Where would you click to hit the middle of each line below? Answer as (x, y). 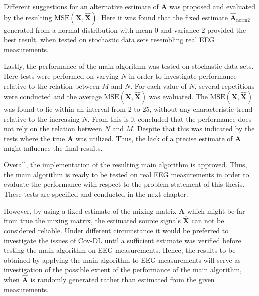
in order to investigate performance (183, 75)
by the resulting (28, 17)
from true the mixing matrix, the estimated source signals (92, 221)
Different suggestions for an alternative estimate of (81, 6)
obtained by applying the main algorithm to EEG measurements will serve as (122, 259)
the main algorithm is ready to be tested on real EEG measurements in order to (127, 174)
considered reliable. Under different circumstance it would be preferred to (116, 230)
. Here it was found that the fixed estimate (162, 17)
